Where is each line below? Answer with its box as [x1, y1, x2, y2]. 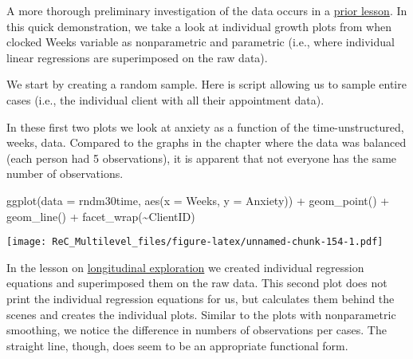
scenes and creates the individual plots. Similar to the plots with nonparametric [6, 306, 396, 322]
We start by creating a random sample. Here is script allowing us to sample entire [6, 76, 407, 93]
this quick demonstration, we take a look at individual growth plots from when [6, 18, 391, 34]
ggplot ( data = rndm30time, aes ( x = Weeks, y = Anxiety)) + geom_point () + [6, 191, 390, 208]
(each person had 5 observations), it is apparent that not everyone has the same [6, 149, 397, 166]
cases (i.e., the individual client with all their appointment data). [6, 91, 324, 108]
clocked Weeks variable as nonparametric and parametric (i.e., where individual [6, 34, 395, 50]
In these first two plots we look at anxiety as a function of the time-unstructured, [6, 118, 404, 135]
